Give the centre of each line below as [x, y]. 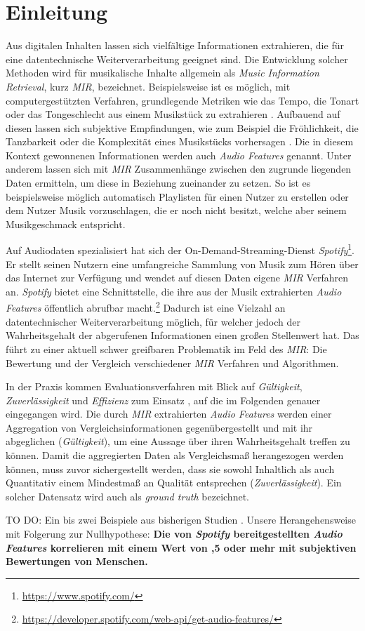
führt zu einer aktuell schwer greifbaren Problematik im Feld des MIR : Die [166, 348]
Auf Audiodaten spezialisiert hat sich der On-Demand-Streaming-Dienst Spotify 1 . [180, 249]
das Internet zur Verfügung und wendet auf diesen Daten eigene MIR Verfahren [177, 278]
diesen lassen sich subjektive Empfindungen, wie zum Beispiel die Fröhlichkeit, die [182, 127]
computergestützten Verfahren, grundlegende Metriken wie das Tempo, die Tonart [182, 100]
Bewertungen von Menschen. [77, 561]
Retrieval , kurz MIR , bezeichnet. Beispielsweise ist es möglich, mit [148, 86]
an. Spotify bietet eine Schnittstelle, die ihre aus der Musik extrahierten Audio [174, 291]
